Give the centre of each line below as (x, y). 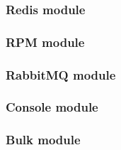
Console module (52, 107)
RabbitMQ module (61, 74)
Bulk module (43, 140)
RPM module (45, 42)
